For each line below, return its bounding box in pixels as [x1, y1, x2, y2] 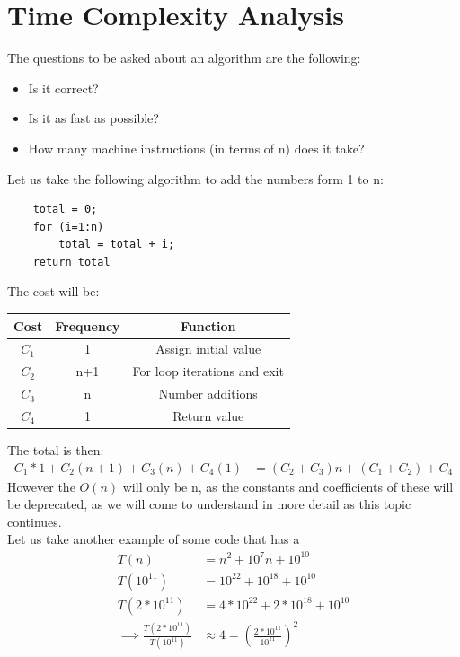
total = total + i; [58, 238, 175, 251]
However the [7, 477, 75, 495]
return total [32, 255, 111, 268]
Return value [172, 406, 244, 425]
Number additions [158, 384, 258, 403]
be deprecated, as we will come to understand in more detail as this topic [7, 495, 411, 513]
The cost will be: [7, 282, 100, 301]
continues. [7, 512, 62, 530]
